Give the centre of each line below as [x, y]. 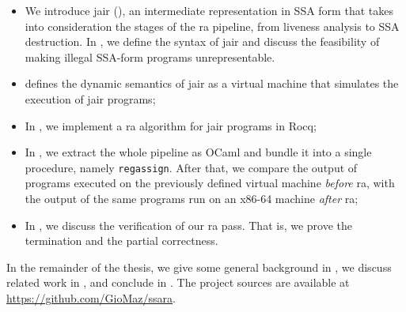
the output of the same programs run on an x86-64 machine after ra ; [192, 198]
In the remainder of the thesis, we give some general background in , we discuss [199, 267]
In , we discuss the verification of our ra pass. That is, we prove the [188, 225]
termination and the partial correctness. [121, 241]
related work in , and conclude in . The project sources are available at [178, 282]
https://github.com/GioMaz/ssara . [91, 297]
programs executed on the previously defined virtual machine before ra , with [210, 183]
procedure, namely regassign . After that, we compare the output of [191, 167]
